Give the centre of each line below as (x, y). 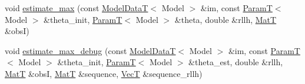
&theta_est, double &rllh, (236, 62)
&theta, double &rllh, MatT (226, 19)
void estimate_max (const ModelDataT (77, 8)
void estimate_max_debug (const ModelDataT (90, 50)
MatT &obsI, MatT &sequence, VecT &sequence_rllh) (104, 73)
